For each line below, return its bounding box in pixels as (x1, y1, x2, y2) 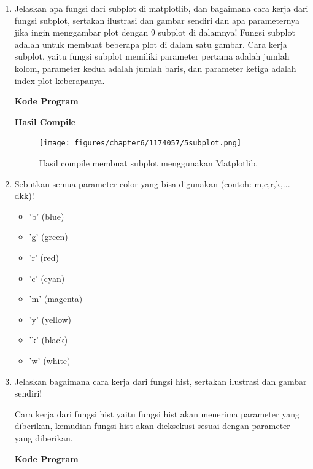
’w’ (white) (29, 354, 71, 366)
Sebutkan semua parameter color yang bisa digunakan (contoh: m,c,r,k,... (14, 177, 290, 190)
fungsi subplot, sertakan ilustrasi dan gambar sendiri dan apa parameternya (14, 14, 300, 26)
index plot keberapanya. (14, 74, 105, 87)
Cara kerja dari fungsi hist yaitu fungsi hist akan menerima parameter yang (14, 407, 299, 420)
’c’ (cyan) (29, 271, 65, 284)
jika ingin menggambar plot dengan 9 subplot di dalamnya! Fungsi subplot (14, 26, 295, 39)
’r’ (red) (29, 250, 59, 263)
